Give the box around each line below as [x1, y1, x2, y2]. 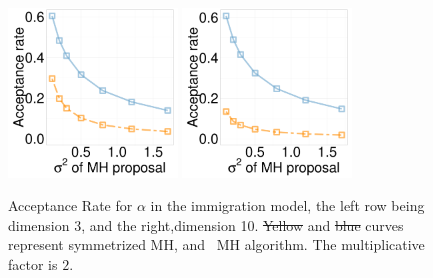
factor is [8, 253, 58, 274]
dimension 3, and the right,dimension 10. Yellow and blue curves [8, 214, 404, 235]
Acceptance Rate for [8, 195, 133, 216]
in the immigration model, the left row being [150, 195, 425, 216]
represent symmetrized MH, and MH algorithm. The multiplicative [8, 234, 425, 255]
